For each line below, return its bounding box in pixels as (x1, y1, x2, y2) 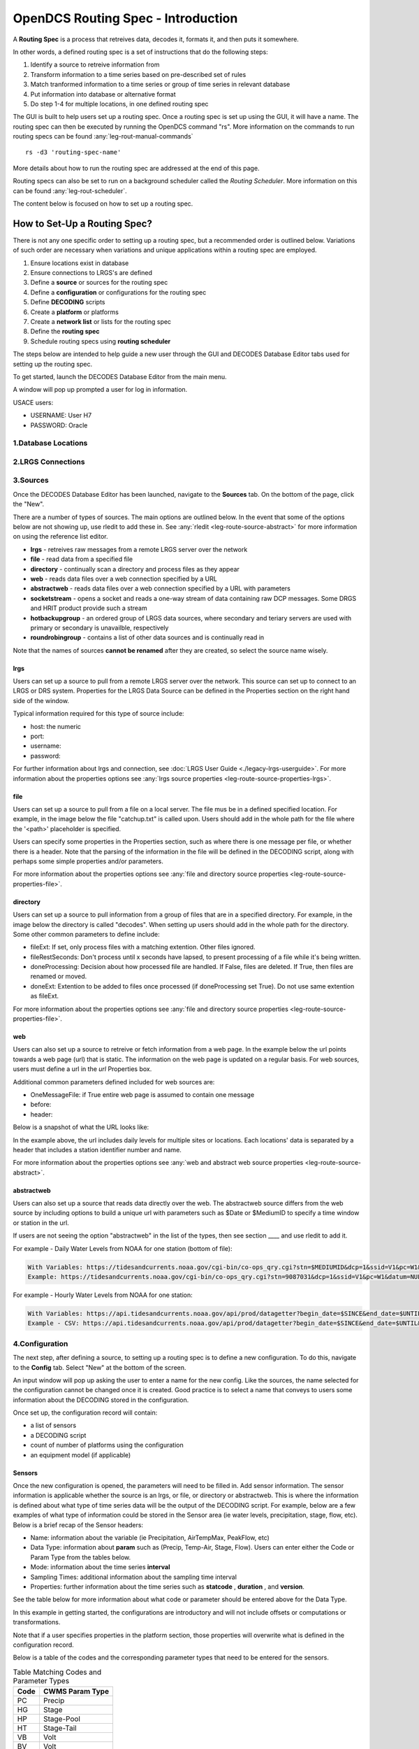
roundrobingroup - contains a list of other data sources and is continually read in (30, 633, 265, 642)
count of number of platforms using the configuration (30, 1441, 184, 1450)
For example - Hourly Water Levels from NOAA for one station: (13, 1291, 193, 1299)
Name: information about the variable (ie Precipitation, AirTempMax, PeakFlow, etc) (30, 1533, 270, 1542)
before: (30, 1100, 52, 1109)
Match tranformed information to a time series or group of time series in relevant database (30, 80, 291, 89)
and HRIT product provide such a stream (30, 604, 147, 612)
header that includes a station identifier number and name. (13, 1145, 182, 1154)
